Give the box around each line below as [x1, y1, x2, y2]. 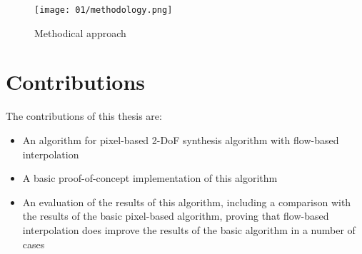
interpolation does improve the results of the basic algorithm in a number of [22, 222, 356, 237]
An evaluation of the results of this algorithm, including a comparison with [22, 194, 351, 209]
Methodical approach [34, 25, 126, 40]
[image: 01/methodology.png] [34, 5, 173, 15]
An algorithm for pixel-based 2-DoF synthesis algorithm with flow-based [22, 132, 339, 147]
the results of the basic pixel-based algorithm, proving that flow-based [22, 208, 329, 223]
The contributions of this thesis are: [6, 108, 162, 123]
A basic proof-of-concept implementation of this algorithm [22, 171, 278, 186]
